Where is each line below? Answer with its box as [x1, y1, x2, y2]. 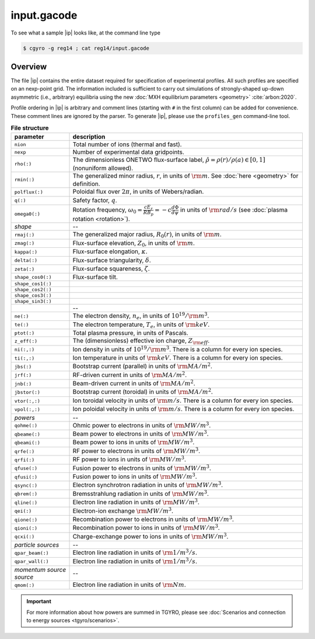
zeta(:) [14, 266, 35, 272]
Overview [10, 61, 47, 71]
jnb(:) [14, 381, 32, 387]
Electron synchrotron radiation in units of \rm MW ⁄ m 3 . [72, 480, 223, 489]
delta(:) [14, 257, 38, 264]
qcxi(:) [14, 534, 35, 540]
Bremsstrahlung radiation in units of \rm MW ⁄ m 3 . [72, 489, 209, 498]
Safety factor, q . [72, 196, 117, 204]
